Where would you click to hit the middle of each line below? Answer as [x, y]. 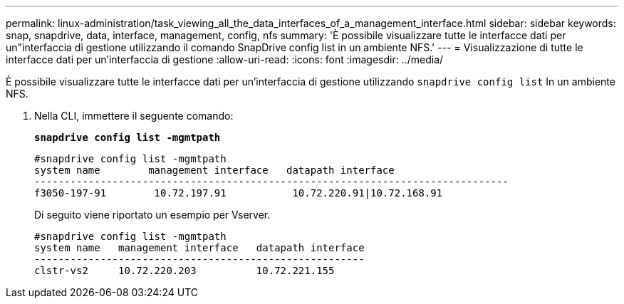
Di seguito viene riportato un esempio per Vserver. [152, 215]
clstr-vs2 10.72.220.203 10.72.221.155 [184, 271]
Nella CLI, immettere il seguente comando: [134, 116]
